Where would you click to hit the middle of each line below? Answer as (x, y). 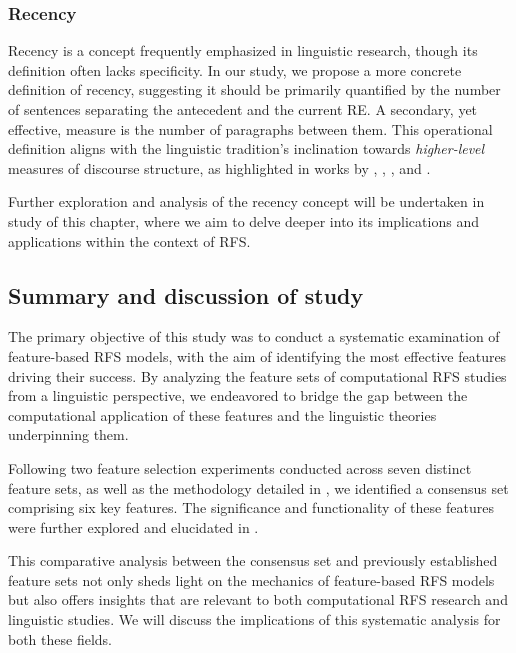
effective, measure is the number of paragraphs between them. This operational (250, 128)
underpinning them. (68, 434)
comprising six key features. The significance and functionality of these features (251, 507)
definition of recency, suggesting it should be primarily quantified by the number (254, 89)
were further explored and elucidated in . (133, 526)
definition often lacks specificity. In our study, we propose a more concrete (235, 69)
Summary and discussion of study (186, 294)
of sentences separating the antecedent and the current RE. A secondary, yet (243, 109)
